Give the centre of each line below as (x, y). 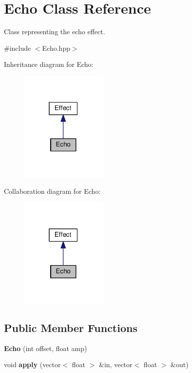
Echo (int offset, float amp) (46, 348)
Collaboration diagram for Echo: (52, 191)
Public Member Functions (71, 327)
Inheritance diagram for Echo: (49, 64)
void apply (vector (32, 364)
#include (18, 48)
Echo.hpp (56, 48)
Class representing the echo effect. (55, 31)
